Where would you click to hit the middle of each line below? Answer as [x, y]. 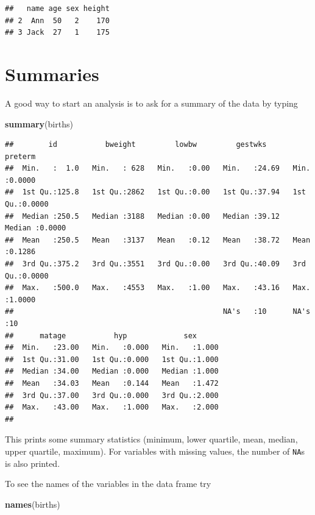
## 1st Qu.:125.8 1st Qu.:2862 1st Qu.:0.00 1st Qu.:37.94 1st [155, 192]
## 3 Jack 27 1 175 [57, 33]
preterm [20, 156]
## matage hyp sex [101, 336]
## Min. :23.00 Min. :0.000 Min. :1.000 [112, 348]
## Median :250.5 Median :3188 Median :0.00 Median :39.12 [143, 216]
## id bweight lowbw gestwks [136, 145]
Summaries [52, 73]
